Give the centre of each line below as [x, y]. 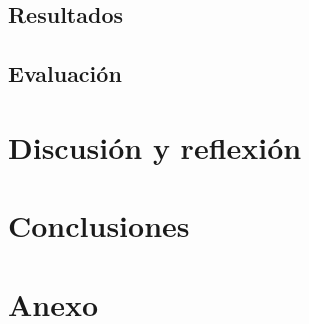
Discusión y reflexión [155, 146]
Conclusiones [99, 225]
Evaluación [65, 73]
